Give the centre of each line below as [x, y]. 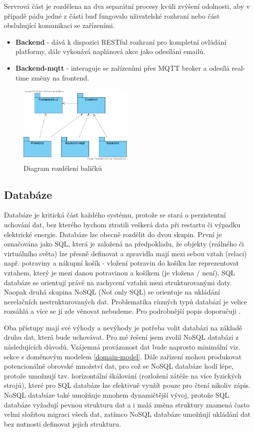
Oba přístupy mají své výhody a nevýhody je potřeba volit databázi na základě [123, 327]
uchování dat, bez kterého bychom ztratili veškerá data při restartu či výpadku [122, 224]
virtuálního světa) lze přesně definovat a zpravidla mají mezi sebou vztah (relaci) [126, 253]
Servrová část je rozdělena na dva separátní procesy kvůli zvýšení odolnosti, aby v [127, 6]
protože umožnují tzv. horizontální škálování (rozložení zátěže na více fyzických [123, 375]
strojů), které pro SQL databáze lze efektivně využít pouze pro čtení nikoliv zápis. [127, 385]
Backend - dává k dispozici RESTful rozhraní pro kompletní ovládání [121, 41]
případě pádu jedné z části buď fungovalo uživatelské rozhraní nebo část [112, 15]
